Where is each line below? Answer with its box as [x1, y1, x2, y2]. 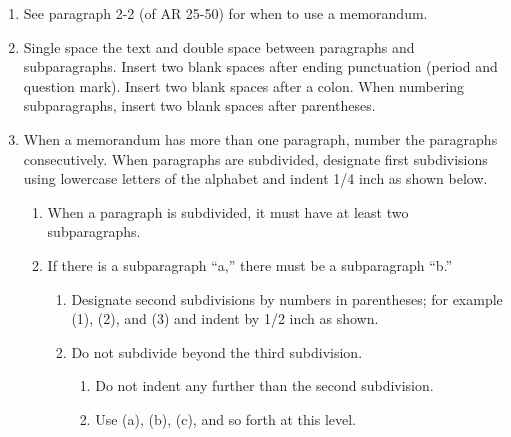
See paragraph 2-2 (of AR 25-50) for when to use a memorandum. [23, 3, 428, 23]
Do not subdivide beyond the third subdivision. [71, 341, 363, 362]
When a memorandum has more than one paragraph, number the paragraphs [23, 128, 498, 149]
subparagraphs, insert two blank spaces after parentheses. [23, 95, 376, 116]
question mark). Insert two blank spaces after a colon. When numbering [23, 75, 465, 96]
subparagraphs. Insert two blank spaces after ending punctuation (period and [23, 56, 498, 77]
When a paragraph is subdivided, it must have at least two [47, 201, 409, 222]
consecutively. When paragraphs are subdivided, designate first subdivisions [23, 148, 488, 169]
